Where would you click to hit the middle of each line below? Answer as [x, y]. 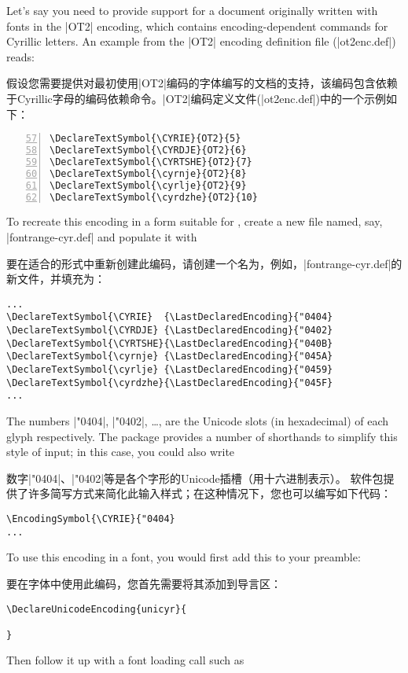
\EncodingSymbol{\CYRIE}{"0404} [91, 519]
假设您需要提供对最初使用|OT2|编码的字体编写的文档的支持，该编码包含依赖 [202, 83]
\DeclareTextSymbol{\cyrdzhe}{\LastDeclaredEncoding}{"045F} [170, 382]
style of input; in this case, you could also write [121, 452]
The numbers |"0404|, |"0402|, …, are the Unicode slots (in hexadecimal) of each [198, 421]
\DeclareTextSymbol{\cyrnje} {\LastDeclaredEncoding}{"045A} [170, 357]
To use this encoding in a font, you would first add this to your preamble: [184, 557]
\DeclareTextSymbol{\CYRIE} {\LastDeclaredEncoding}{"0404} [170, 317]
